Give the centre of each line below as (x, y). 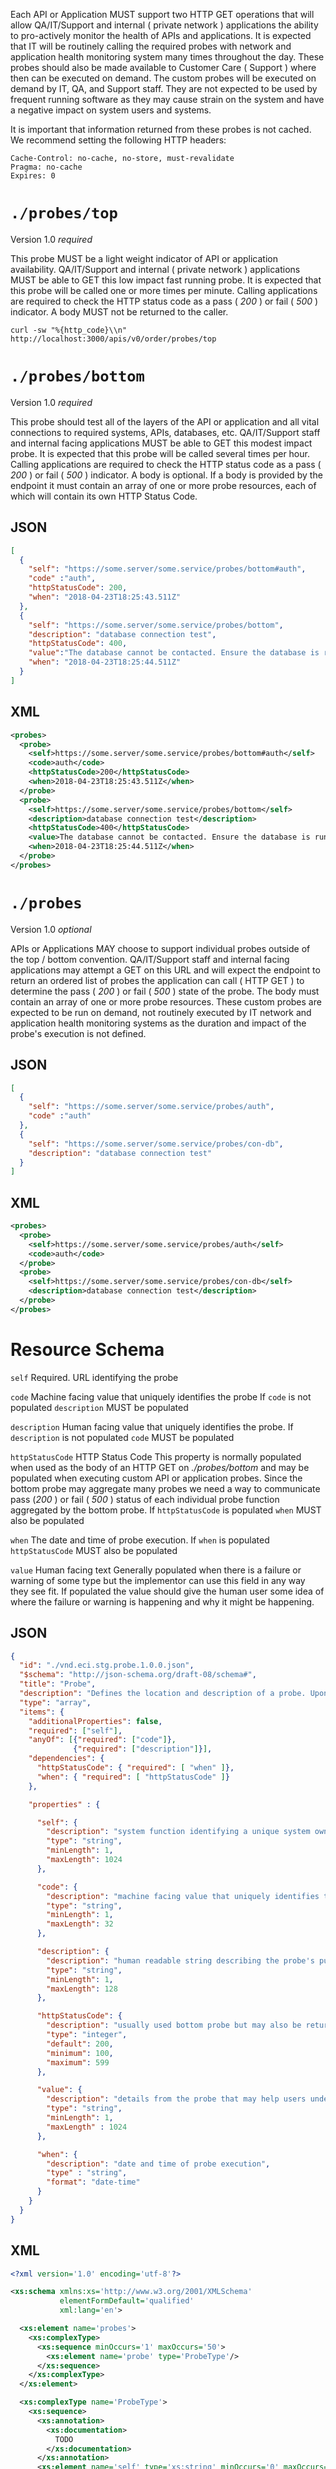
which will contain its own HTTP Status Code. (104, 496)
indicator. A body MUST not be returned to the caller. (119, 311)
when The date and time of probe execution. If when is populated (140, 1540)
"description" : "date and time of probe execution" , (158, 2164)
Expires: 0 (33, 176)
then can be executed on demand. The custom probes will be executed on (163, 78)
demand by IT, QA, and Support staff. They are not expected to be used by (164, 88)
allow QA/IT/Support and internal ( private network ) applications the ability (164, 25)
